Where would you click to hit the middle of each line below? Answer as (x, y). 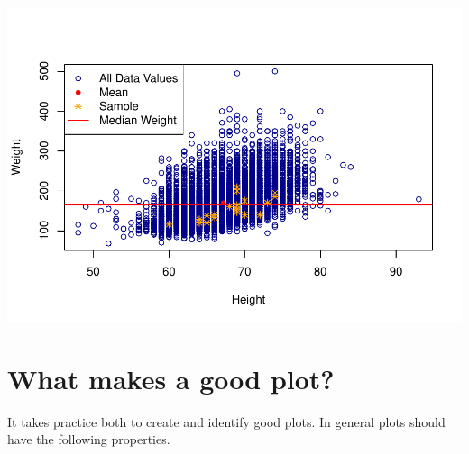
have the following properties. (89, 439)
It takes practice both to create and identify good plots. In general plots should (226, 421)
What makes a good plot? (171, 378)
